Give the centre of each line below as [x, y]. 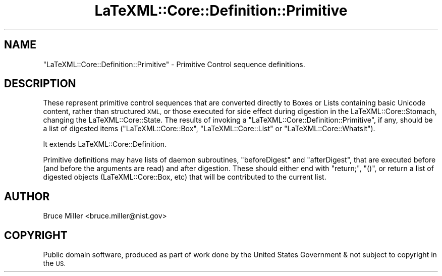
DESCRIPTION [40, 84]
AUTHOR [27, 196]
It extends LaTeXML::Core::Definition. [105, 144]
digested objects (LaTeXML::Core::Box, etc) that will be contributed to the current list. [185, 177]
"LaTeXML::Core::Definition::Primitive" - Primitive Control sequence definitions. [174, 64]
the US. [54, 263]
